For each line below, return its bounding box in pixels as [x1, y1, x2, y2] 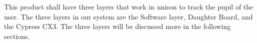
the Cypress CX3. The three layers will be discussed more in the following [4, 21, 231, 31]
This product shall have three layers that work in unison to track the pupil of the [4, 1, 253, 11]
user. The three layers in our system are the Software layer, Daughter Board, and [4, 11, 253, 21]
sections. [4, 30, 30, 41]
